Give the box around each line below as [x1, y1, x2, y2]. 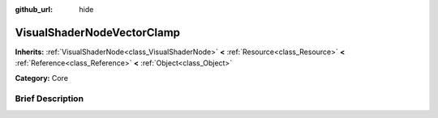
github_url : [15, 5, 53, 14]
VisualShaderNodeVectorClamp [15, 25, 181, 40]
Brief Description [15, 93, 84, 104]
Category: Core [15, 73, 69, 82]
